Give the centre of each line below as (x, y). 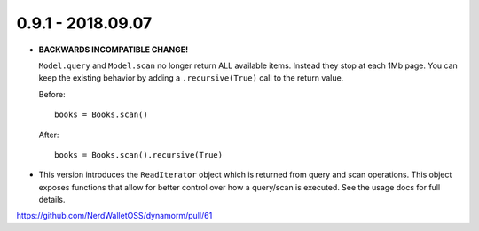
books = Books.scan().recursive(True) (139, 154)
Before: (52, 94)
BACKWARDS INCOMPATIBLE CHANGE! (114, 50)
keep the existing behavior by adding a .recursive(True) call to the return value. (191, 78)
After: (49, 135)
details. (52, 200)
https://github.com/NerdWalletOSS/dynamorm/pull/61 (114, 216)
